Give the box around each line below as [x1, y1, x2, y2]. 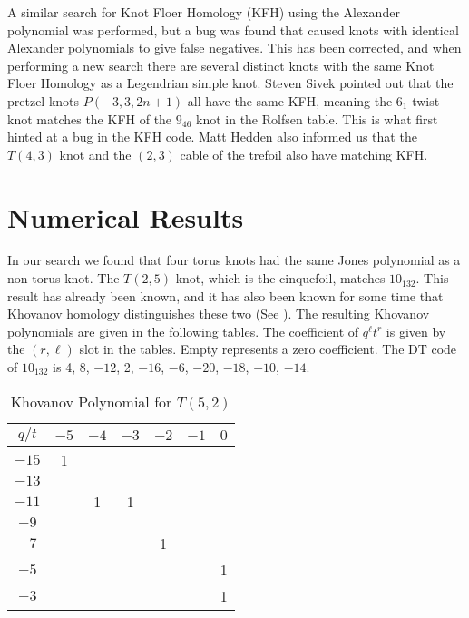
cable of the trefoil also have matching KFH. [180, 144, 428, 163]
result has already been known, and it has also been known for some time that [7, 286, 444, 305]
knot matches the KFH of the [7, 109, 172, 128]
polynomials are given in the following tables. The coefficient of [7, 321, 359, 340]
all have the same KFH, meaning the [187, 91, 393, 110]
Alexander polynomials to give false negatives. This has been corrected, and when [7, 38, 462, 57]
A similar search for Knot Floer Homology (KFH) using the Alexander [7, 3, 400, 21]
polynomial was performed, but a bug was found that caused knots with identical [7, 20, 459, 39]
